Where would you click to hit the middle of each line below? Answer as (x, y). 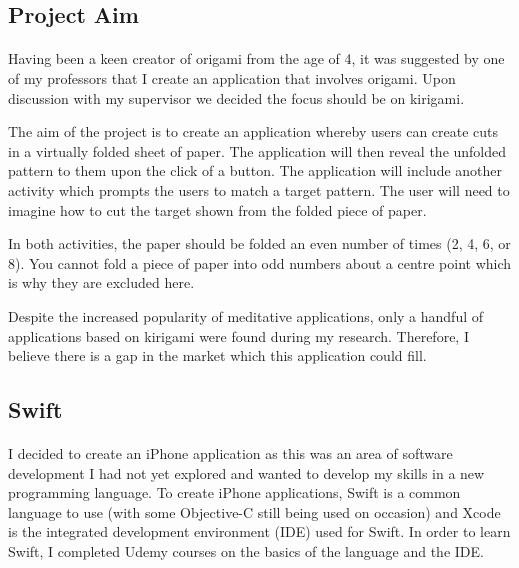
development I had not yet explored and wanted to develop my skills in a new (246, 472)
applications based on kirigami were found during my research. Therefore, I (238, 335)
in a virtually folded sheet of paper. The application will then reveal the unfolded (257, 150)
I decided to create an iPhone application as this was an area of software (230, 453)
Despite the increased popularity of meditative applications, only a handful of (246, 315)
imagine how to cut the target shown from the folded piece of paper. (217, 209)
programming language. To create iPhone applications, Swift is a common (234, 492)
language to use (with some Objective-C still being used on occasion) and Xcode (254, 511)
